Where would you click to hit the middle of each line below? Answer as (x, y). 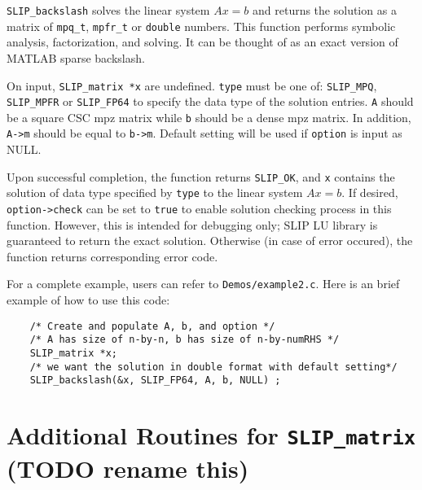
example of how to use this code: (88, 300)
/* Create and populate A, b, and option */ (152, 326)
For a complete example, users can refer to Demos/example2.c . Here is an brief (203, 284)
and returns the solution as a (325, 10)
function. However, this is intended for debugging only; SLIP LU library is (192, 224)
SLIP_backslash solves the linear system (108, 10)
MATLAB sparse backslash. (76, 57)
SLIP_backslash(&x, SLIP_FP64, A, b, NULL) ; (155, 381)
